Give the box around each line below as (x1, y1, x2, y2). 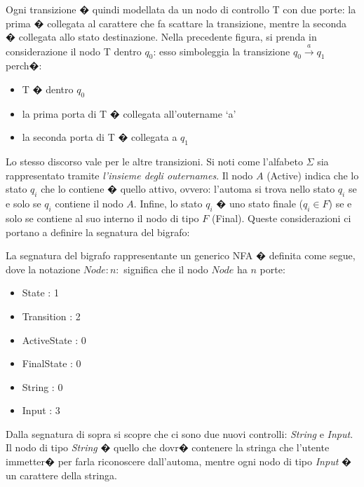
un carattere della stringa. (6, 467, 117, 482)
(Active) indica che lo (267, 167, 359, 182)
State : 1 (22, 285, 59, 300)
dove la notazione (6, 261, 81, 276)
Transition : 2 (22, 308, 81, 323)
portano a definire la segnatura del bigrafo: (6, 224, 190, 239)
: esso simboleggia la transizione (153, 43, 290, 58)
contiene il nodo (55, 196, 123, 211)
